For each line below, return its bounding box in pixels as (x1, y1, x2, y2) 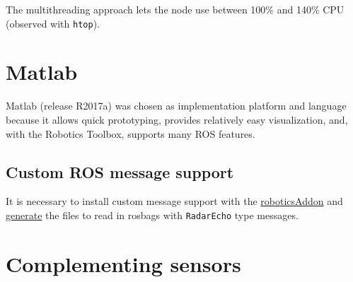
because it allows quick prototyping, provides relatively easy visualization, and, (6, 112, 348, 127)
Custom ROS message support (6, 160, 234, 182)
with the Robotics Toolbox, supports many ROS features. (6, 126, 255, 141)
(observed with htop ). (6, 16, 100, 30)
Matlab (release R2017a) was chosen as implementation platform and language (6, 98, 347, 113)
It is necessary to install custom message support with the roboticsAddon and (6, 194, 343, 208)
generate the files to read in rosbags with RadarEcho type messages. (6, 207, 299, 222)
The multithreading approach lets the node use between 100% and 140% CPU (6, 2, 345, 16)
